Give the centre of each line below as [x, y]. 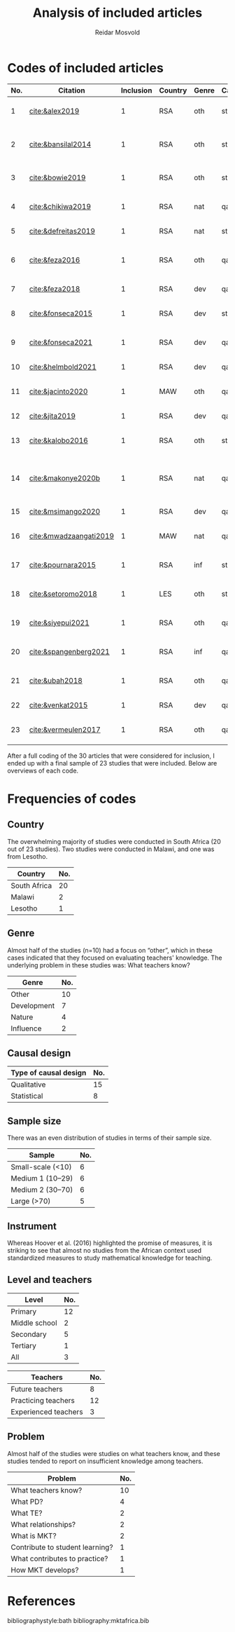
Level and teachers [50, 1280]
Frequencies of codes [72, 799]
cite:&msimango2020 [65, 511]
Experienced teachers [47, 1412]
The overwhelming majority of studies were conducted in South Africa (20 [114, 841]
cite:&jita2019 [52, 416]
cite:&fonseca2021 [61, 342]
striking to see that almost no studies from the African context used [104, 1250]
